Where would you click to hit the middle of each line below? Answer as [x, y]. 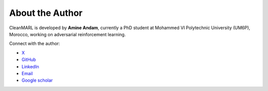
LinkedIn [30, 66]
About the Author [46, 13]
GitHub [29, 60]
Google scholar [37, 80]
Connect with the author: [35, 44]
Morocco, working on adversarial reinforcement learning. [67, 34]
